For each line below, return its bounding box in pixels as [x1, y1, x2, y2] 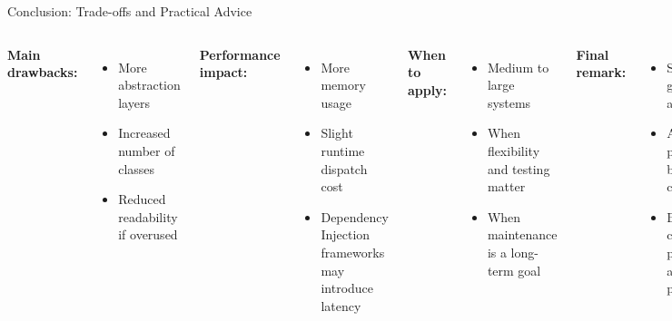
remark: [576, 63, 627, 82]
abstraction [118, 75, 181, 94]
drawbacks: [7, 63, 78, 82]
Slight [321, 123, 353, 142]
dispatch [321, 159, 368, 178]
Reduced [118, 190, 166, 209]
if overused [118, 225, 178, 244]
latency [321, 296, 361, 315]
